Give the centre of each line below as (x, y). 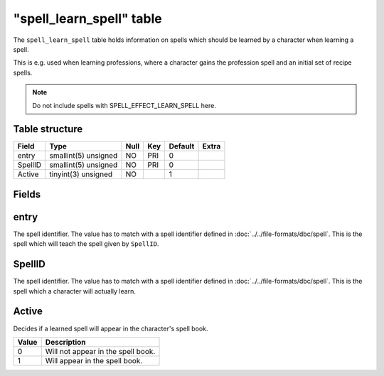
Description (65, 342)
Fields (27, 194)
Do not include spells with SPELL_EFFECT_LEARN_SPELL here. (124, 105)
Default (182, 146)
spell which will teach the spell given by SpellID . (86, 244)
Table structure (48, 129)
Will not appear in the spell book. (100, 351)
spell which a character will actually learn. (75, 291)
